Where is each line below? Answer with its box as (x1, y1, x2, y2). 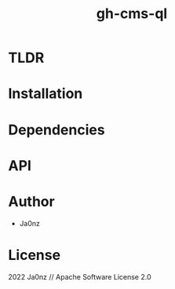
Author (8, 192, 55, 210)
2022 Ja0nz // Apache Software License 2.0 (8, 272, 151, 281)
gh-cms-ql (96, 5, 168, 23)
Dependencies (8, 121, 105, 138)
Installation (8, 85, 83, 103)
